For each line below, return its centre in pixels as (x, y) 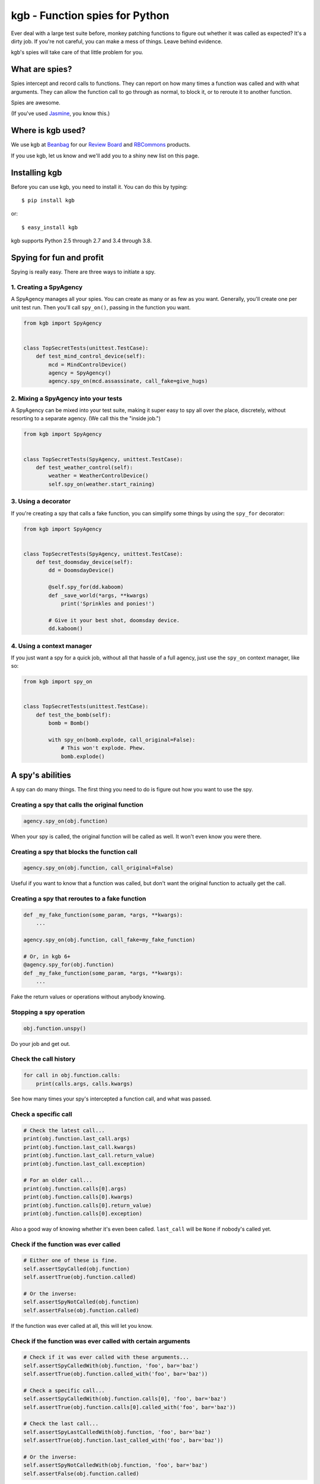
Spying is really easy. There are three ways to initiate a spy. (83, 272)
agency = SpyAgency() (80, 373)
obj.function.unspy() (55, 1028)
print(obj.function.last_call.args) (77, 1139)
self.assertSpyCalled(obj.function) (77, 1269)
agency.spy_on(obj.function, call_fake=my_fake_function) (109, 940)
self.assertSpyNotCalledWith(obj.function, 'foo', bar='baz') (116, 1465)
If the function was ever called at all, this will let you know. (82, 1326)
